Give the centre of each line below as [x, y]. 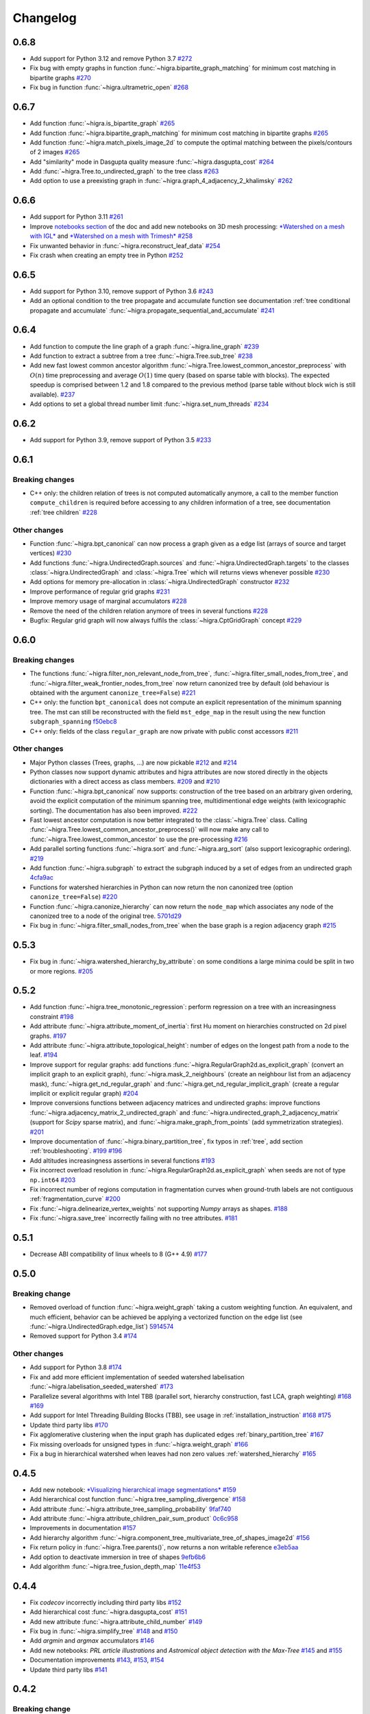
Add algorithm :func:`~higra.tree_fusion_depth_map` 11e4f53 [115, 1566]
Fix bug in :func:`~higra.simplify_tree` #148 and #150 [104, 1631]
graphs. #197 [48, 1036]
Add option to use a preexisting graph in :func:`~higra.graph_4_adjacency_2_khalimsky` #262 [161, 181]
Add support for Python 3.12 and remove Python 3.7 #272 [111, 59]
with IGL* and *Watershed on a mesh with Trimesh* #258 [111, 236]
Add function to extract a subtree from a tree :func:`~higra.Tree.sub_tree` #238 [141, 356]
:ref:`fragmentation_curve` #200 [75, 1199]
